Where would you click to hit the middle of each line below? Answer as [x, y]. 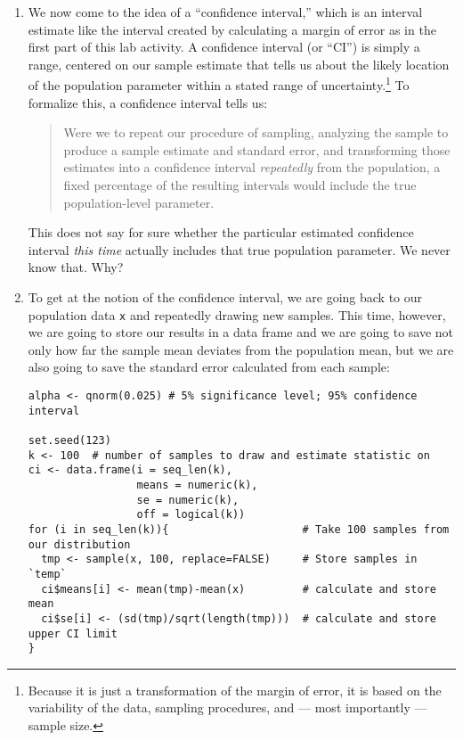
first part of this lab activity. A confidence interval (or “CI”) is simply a [224, 47]
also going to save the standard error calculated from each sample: [209, 367]
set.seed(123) [69, 440]
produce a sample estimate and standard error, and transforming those [257, 149]
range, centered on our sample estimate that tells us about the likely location [239, 64]
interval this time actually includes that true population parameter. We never [239, 249]
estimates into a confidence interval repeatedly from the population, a [252, 167]
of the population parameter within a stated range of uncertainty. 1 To [219, 84]
